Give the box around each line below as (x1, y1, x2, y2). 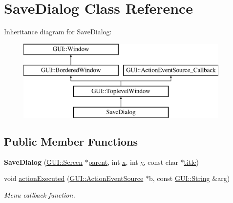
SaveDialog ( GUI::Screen (4, 156, 83, 167)
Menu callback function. (4, 189, 75, 200)
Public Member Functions (4, 133, 138, 149)
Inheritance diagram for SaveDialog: (4, 26, 112, 37)
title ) (184, 156, 199, 167)
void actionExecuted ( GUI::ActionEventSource (4, 173, 144, 183)
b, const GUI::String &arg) (148, 173, 230, 183)
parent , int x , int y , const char (88, 156, 178, 167)
